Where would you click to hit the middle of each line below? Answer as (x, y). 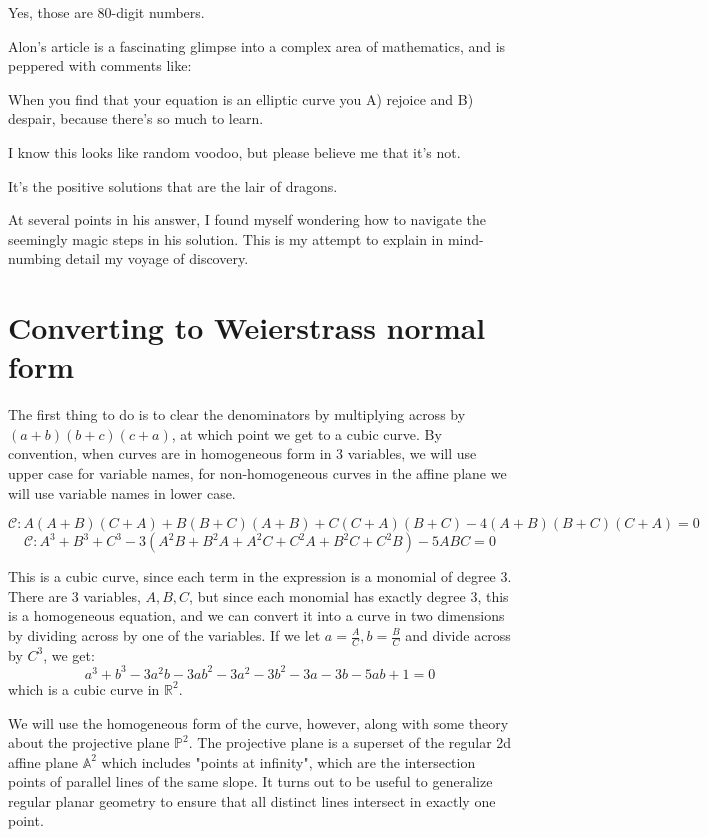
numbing (34, 258)
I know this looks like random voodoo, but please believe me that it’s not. (234, 151)
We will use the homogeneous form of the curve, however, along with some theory (258, 722)
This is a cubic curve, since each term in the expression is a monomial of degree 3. (260, 576)
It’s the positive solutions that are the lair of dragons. (173, 185)
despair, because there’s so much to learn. (136, 118)
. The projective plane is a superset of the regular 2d (350, 742)
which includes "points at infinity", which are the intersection (288, 761)
